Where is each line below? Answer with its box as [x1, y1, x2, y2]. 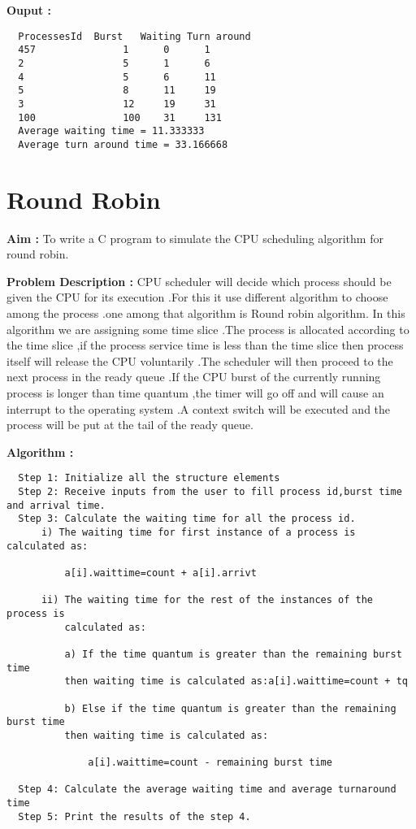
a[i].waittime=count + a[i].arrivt [64, 566, 257, 579]
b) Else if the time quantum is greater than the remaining [64, 702, 396, 714]
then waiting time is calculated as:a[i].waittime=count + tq [64, 675, 408, 688]
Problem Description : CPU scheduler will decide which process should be [6, 272, 392, 289]
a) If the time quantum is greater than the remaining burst [64, 648, 402, 660]
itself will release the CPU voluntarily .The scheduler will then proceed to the [6, 352, 393, 369]
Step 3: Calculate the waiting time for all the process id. [18, 513, 356, 525]
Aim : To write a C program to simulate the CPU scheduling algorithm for [6, 229, 383, 246]
